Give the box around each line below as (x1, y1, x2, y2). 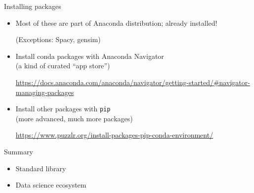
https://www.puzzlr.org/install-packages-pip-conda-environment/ (15, 130, 213, 140)
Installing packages (4, 1, 61, 11)
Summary (4, 146, 33, 156)
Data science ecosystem (15, 180, 86, 190)
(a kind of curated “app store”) (15, 60, 110, 71)
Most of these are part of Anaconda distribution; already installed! (15, 17, 217, 28)
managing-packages (15, 87, 74, 97)
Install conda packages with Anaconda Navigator (15, 50, 164, 61)
